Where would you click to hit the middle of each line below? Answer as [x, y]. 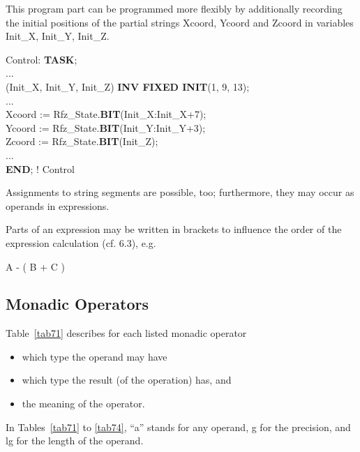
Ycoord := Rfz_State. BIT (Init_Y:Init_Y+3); [106, 127]
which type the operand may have [95, 356]
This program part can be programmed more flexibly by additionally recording [174, 8]
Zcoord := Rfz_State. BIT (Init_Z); [82, 141]
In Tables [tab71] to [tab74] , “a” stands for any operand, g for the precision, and [178, 427]
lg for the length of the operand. [75, 440]
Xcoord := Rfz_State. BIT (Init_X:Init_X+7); [106, 114]
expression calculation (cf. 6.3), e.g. [81, 242]
